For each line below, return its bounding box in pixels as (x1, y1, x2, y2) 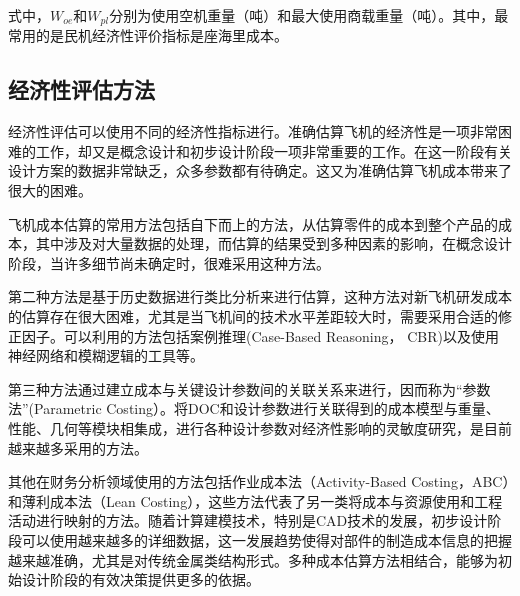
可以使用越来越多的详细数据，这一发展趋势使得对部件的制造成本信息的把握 (21, 529, 512, 550)
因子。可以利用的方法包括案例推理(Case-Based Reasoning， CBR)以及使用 (21, 325, 499, 346)
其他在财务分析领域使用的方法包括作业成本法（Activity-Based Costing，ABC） (8, 471, 510, 492)
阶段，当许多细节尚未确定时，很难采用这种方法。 (8, 252, 330, 273)
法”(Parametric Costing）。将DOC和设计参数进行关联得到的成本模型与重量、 (8, 398, 500, 419)
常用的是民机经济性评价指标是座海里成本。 (8, 25, 288, 46)
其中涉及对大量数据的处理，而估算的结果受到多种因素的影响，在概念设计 (35, 233, 512, 254)
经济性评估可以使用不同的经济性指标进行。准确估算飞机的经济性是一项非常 (8, 121, 498, 142)
